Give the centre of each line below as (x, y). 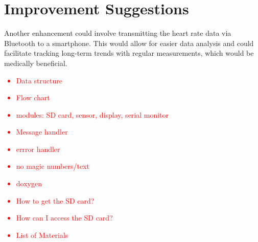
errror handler (38, 149)
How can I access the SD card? (64, 218)
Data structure (39, 80)
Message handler (42, 132)
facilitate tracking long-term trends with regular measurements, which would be (129, 53)
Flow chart (33, 97)
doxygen (29, 183)
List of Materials (42, 235)
